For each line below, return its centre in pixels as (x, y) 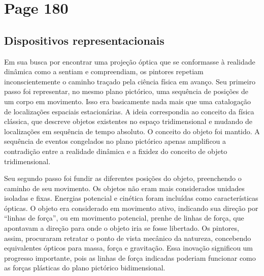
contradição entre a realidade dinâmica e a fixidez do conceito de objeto (116, 151)
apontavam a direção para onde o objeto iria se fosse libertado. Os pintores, (122, 228)
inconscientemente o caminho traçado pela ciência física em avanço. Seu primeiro (130, 81)
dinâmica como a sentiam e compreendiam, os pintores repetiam (104, 71)
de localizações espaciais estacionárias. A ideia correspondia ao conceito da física (129, 111)
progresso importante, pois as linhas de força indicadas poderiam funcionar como (130, 257)
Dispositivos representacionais (84, 40)
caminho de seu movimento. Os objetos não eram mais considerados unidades (124, 188)
